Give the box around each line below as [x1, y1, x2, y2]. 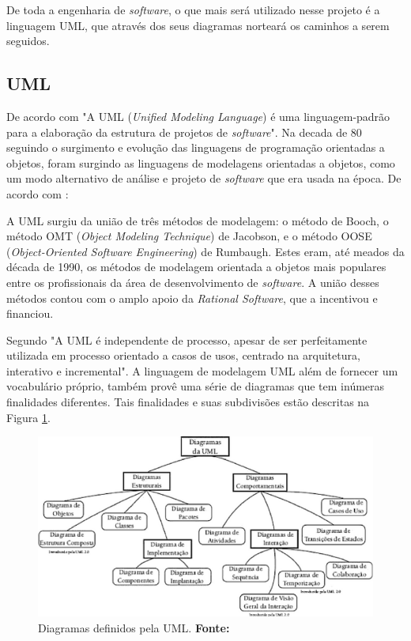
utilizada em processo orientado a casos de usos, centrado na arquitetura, [6, 347, 360, 364]
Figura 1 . [6, 409, 51, 425]
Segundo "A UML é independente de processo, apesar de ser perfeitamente [6, 331, 368, 348]
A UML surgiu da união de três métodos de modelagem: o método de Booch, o [6, 212, 389, 228]
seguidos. [6, 32, 50, 49]
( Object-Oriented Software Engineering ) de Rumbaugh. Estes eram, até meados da [6, 243, 405, 259]
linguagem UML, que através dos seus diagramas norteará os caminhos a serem [6, 17, 390, 33]
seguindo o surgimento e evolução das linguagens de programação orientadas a [6, 139, 385, 156]
